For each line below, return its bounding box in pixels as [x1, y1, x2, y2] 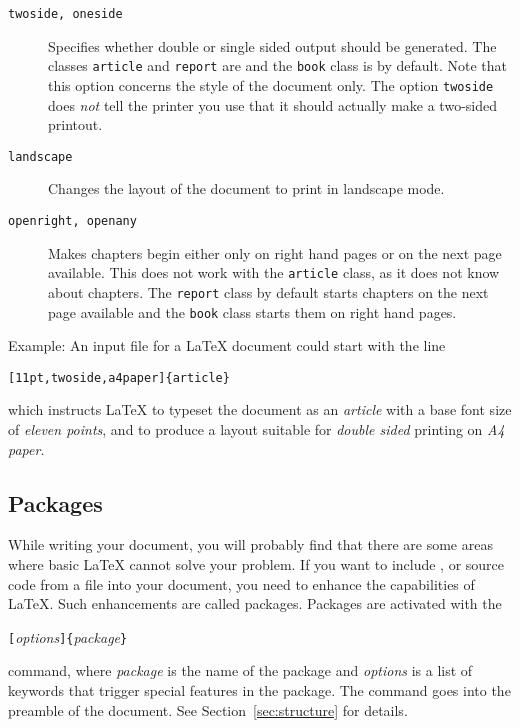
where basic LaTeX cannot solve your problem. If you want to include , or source [8, 554, 505, 575]
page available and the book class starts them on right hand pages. [48, 301, 457, 322]
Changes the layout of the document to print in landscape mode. [48, 178, 445, 199]
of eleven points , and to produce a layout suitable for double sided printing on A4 [8, 419, 505, 440]
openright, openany [8, 214, 137, 228]
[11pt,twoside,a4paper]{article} [8, 370, 230, 385]
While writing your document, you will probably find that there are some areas [8, 534, 493, 555]
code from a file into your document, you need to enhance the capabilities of [8, 573, 475, 594]
